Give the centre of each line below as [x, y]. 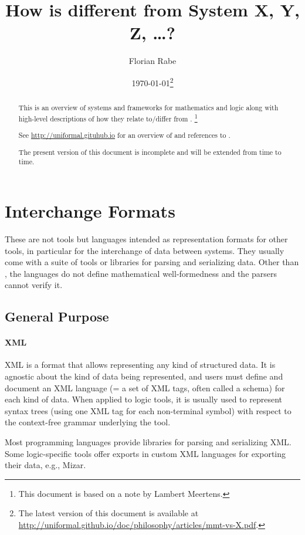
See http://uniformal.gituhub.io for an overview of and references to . [124, 135]
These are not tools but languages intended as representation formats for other [146, 238]
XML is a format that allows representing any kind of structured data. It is [140, 365]
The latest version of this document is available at [109, 513]
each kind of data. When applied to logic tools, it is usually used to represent [143, 399]
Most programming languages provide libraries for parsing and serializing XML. [148, 442]
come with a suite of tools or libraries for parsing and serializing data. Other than [152, 262]
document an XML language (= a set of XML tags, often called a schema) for [145, 387]
